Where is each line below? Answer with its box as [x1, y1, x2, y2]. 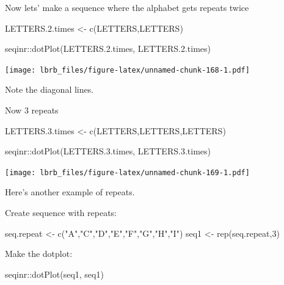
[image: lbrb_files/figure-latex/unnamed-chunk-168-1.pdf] [5, 65, 250, 74]
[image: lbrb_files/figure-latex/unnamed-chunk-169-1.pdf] [5, 168, 250, 177]
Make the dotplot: [5, 247, 73, 260]
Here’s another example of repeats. [5, 186, 135, 198]
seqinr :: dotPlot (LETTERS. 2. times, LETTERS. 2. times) [5, 42, 211, 55]
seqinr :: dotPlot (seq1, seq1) [5, 267, 104, 280]
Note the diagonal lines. [5, 83, 94, 96]
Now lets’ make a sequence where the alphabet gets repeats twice [5, 1, 249, 13]
